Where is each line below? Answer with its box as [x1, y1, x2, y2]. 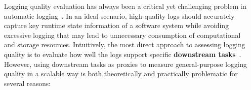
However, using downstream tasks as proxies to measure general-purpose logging [4, 59, 247, 69]
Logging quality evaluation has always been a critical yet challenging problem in [4, 1, 247, 11]
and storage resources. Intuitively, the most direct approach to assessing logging [4, 39, 246, 50]
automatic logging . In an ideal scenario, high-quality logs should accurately [4, 10, 235, 21]
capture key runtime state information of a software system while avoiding [4, 20, 229, 30]
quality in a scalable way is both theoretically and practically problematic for [4, 68, 238, 79]
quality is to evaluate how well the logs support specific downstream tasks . [4, 49, 241, 59]
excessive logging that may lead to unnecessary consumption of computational [4, 30, 241, 40]
